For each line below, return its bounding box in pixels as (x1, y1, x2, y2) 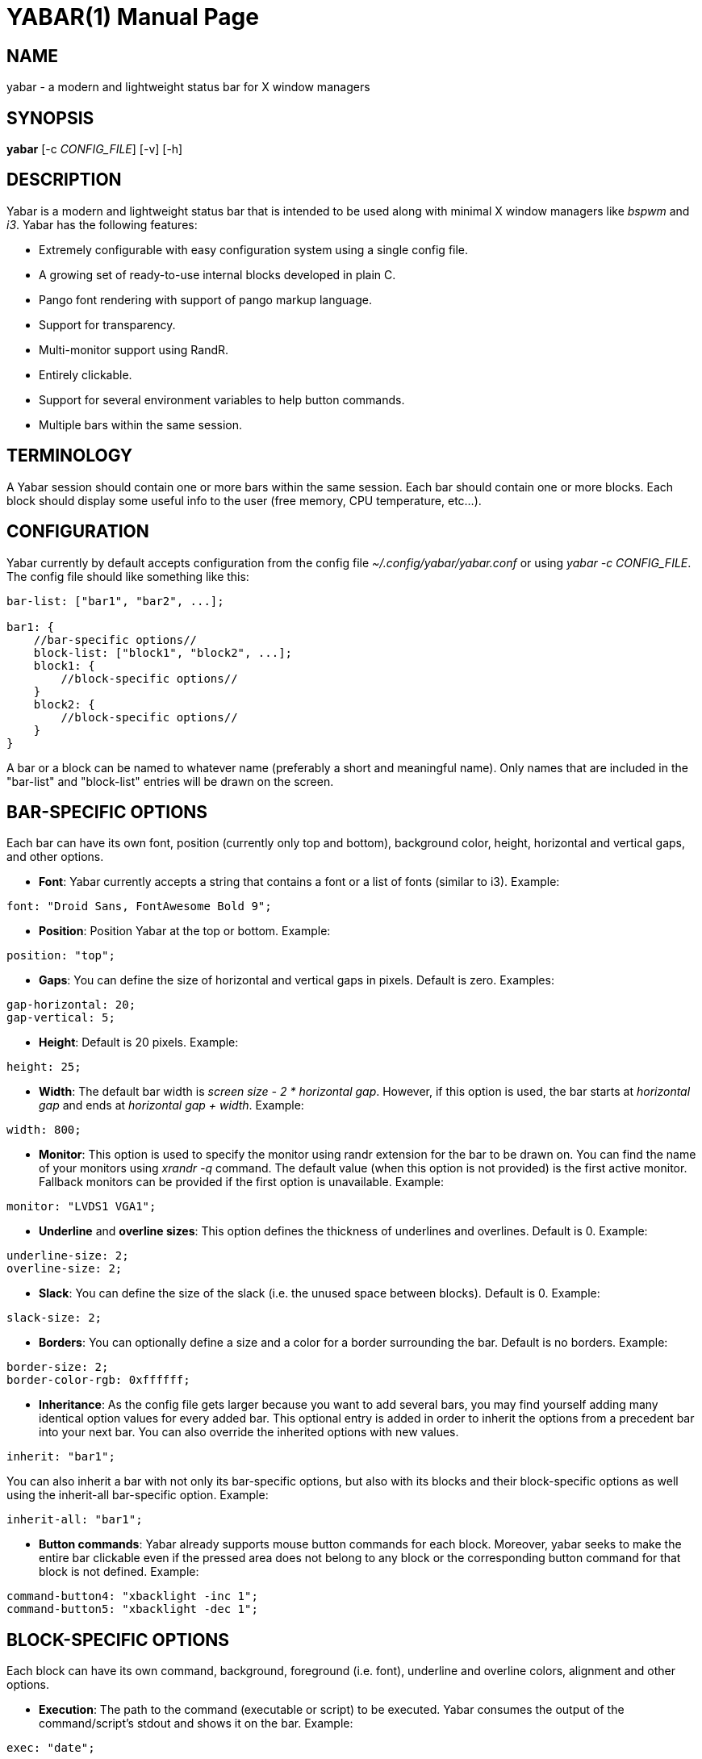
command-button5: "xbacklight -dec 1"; (6, 1602, 258, 1616)
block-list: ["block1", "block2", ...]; (33, 646, 293, 659)
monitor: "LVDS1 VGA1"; (6, 1200, 157, 1214)
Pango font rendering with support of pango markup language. (39, 292, 372, 307)
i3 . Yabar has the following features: (6, 217, 198, 232)
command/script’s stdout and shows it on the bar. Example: (39, 1716, 353, 1731)
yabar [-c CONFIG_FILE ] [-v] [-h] (6, 142, 183, 157)
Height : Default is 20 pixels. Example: (39, 1035, 239, 1050)
